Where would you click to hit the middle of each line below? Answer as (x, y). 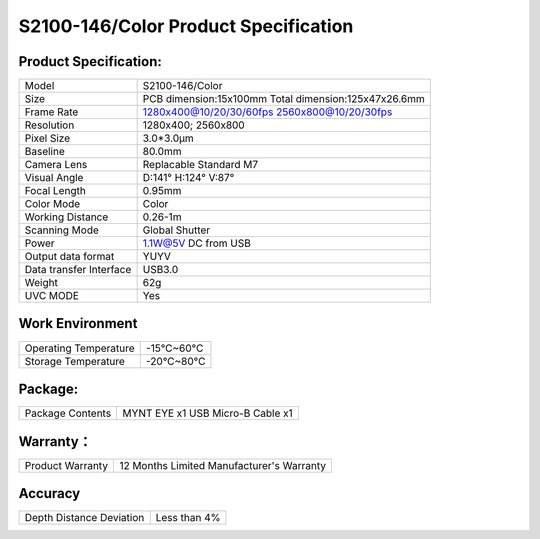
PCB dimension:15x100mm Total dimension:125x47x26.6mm (283, 99)
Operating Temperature (79, 348)
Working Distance (66, 217)
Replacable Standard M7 (200, 165)
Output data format (69, 257)
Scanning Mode (61, 230)
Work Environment (78, 323)
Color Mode (52, 204)
